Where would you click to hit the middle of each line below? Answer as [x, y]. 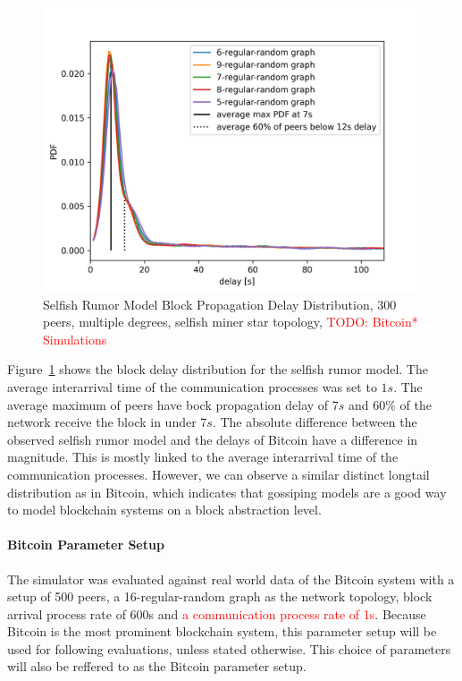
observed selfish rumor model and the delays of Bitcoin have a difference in [213, 439]
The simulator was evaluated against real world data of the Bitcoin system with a [231, 579]
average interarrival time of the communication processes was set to [192, 386]
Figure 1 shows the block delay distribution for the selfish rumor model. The [218, 369]
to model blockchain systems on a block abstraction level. [164, 510]
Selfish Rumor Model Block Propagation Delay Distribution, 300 [220, 304]
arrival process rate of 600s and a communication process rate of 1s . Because [217, 613]
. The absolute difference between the [315, 422]
